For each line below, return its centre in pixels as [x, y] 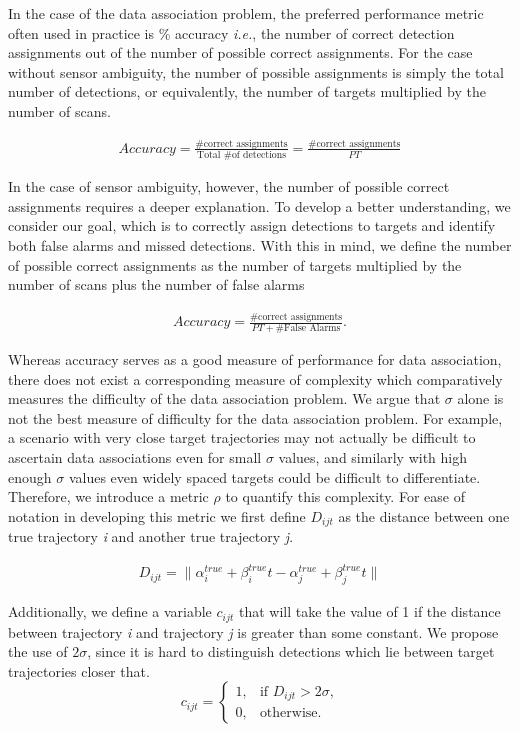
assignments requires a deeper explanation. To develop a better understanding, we [259, 205]
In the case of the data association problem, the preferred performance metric [246, 13]
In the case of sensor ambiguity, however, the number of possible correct [229, 186]
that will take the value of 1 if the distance [370, 611]
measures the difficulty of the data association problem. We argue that [224, 398]
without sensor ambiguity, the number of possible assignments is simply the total [256, 71]
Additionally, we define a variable [110, 611]
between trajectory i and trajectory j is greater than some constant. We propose [253, 631]
